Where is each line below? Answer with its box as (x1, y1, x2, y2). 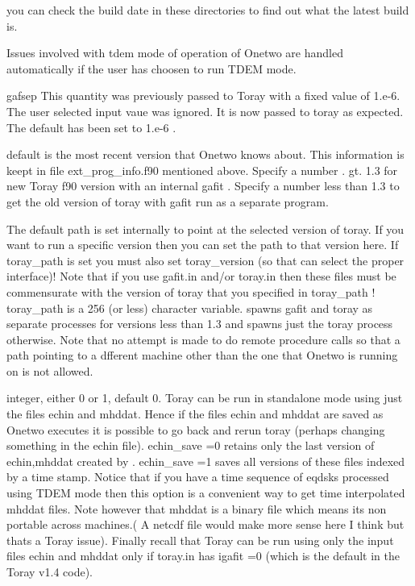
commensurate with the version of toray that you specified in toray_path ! (6, 283, 376, 300)
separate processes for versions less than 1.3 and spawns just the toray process (6, 315, 393, 332)
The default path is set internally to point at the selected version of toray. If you (6, 220, 405, 237)
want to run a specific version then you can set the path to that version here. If (6, 236, 399, 253)
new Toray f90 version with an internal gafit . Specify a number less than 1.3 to (6, 177, 400, 194)
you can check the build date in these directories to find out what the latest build (6, 2, 409, 18)
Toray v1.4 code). (6, 563, 93, 580)
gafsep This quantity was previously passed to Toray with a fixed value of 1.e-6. (6, 87, 400, 104)
